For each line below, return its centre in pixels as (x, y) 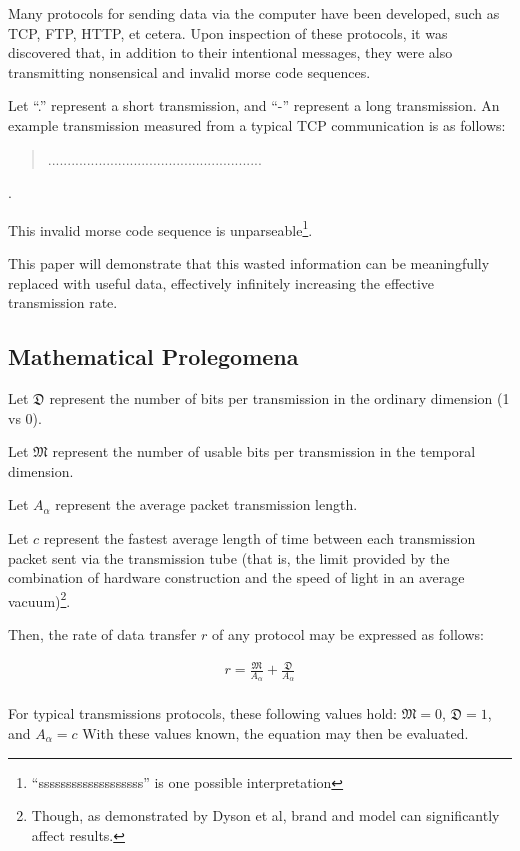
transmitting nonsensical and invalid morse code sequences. (189, 71)
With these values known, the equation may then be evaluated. (275, 732)
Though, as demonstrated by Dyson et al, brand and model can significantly (265, 815)
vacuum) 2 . (39, 599)
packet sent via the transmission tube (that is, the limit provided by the (229, 557)
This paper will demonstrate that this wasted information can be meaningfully (249, 263)
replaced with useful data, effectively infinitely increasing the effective (221, 282)
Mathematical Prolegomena (153, 356)
